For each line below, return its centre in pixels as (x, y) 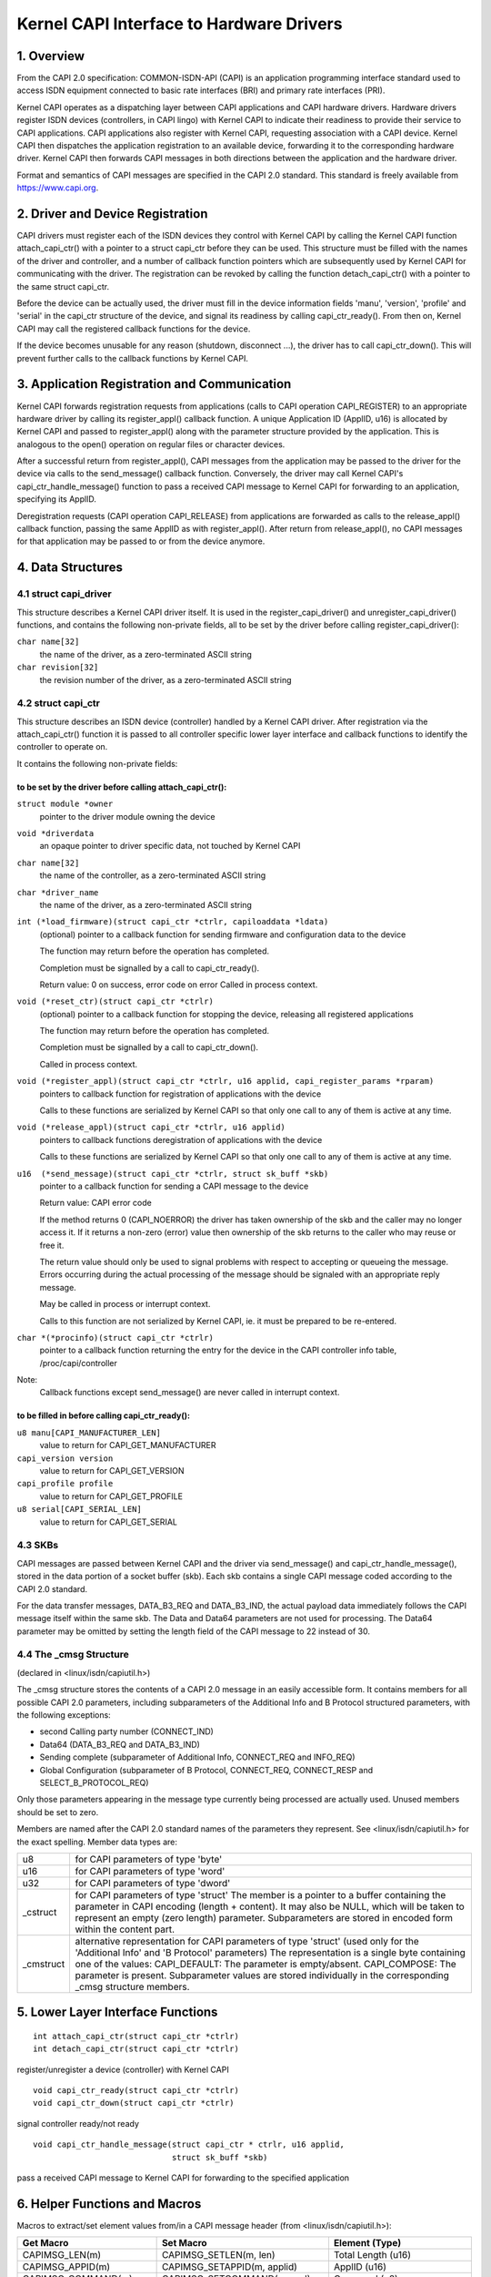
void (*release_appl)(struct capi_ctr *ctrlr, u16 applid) (151, 1128)
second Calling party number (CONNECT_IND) (126, 1731)
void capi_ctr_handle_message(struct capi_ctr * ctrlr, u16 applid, (189, 2144)
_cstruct (40, 1912)
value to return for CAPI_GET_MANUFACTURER (128, 1445)
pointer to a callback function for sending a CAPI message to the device (174, 1186)
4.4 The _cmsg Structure (73, 1655)
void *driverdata (55, 834)
